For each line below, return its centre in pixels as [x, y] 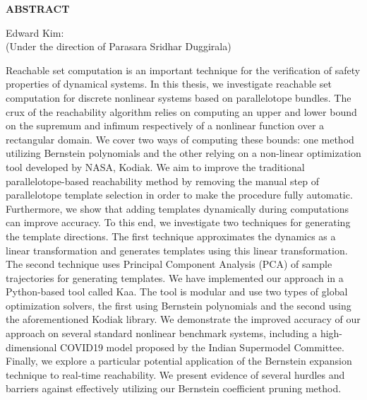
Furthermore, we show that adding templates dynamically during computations [177, 208]
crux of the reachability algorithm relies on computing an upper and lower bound [181, 111]
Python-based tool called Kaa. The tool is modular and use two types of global [177, 292]
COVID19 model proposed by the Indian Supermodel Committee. [202, 347]
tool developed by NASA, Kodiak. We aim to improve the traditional [155, 166]
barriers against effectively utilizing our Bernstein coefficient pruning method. [174, 388]
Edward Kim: [35, 32]
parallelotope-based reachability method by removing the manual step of [163, 181]
